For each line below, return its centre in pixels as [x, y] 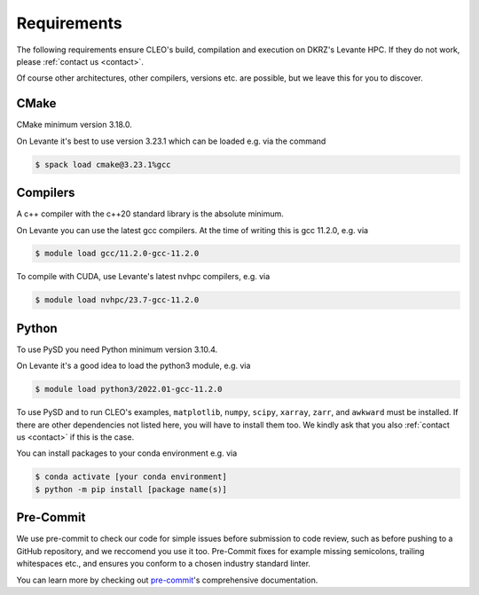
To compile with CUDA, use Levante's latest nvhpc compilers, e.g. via [143, 277]
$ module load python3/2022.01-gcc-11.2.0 [129, 389]
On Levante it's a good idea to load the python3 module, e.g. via [133, 366]
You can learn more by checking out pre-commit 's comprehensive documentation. [167, 580]
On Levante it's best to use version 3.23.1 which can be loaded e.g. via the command [171, 141]
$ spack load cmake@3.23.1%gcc [103, 164]
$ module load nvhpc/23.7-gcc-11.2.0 [117, 300]
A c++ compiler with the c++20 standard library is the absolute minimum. [150, 214]
